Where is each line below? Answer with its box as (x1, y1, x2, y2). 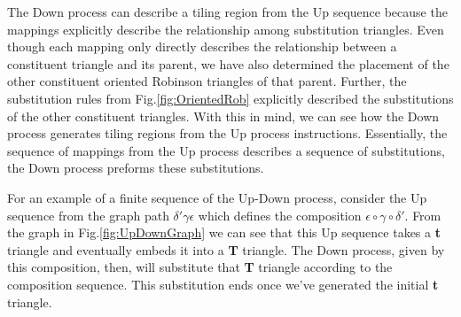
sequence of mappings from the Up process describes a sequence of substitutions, (7, 141, 445, 159)
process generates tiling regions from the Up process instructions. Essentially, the (7, 124, 448, 143)
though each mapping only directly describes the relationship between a (7, 37, 397, 56)
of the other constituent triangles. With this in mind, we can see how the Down (7, 106, 440, 125)
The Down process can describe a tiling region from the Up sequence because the (7, 3, 448, 20)
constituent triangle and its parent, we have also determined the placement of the (7, 54, 449, 73)
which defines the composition (198, 205, 362, 224)
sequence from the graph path (7, 205, 169, 224)
